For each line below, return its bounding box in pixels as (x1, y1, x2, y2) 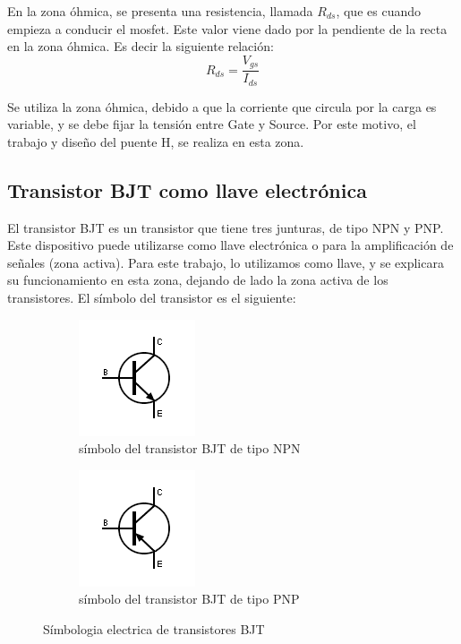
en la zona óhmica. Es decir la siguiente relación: (7, 37, 274, 56)
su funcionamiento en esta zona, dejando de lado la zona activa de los (7, 270, 388, 289)
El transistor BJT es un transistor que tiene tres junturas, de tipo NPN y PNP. (7, 218, 444, 236)
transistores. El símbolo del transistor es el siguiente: (7, 288, 296, 307)
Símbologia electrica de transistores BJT (43, 620, 265, 639)
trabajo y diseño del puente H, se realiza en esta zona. (7, 132, 304, 150)
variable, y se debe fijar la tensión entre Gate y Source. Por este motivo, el (7, 115, 416, 133)
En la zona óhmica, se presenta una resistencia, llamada (7, 2, 313, 20)
